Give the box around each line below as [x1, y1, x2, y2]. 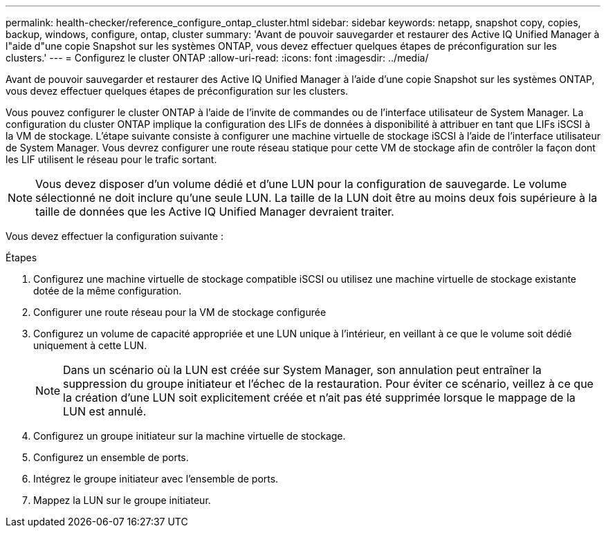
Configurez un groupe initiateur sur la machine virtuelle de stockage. [33, 430, 346, 442]
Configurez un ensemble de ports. [33, 451, 189, 463]
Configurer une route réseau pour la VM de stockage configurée [33, 306, 327, 318]
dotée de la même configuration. [33, 285, 182, 297]
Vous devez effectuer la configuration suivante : [6, 230, 224, 242]
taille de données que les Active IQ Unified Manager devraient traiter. [35, 205, 394, 218]
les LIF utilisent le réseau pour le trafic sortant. [6, 153, 217, 165]
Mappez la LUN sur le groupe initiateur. [33, 494, 211, 506]
